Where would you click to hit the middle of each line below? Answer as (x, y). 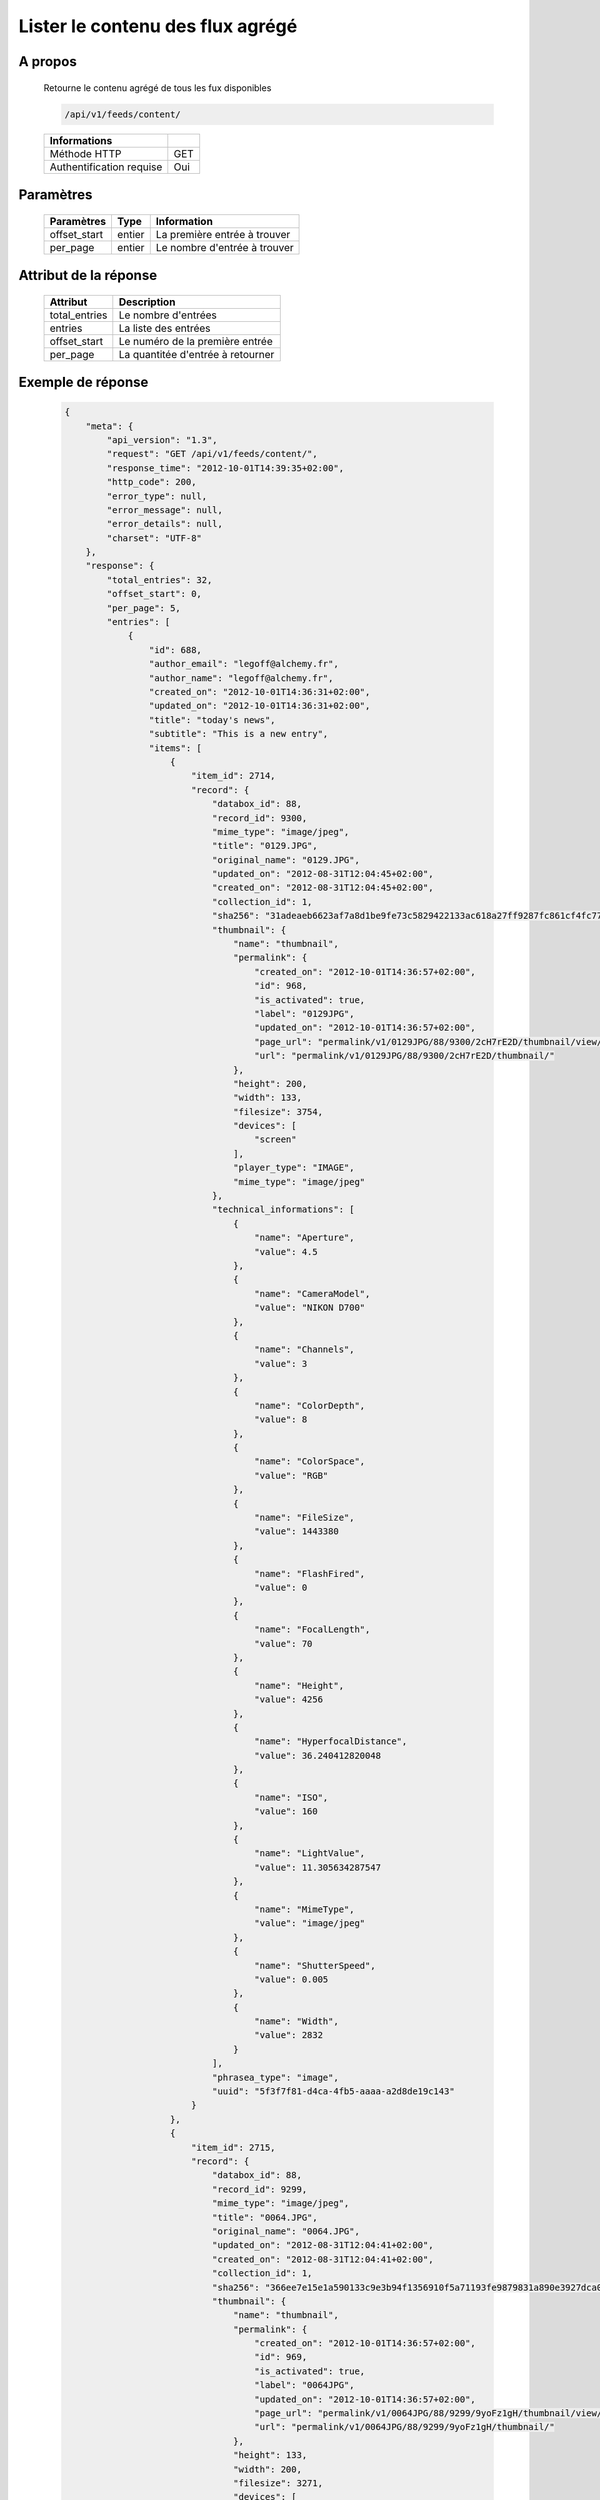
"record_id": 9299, (259, 2189)
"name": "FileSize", (304, 1518)
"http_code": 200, (151, 482)
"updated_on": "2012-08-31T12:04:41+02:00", (322, 2245)
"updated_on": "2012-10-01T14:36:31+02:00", (259, 706)
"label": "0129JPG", (304, 1013)
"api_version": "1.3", (162, 439)
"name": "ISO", (291, 1797)
